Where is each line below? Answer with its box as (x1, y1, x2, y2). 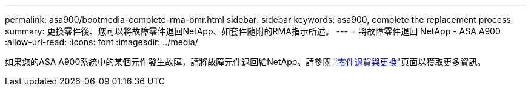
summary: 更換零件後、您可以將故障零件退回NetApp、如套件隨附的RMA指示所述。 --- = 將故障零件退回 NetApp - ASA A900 (5, 26, 501, 36)
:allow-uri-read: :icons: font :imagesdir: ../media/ (5, 37, 198, 47)
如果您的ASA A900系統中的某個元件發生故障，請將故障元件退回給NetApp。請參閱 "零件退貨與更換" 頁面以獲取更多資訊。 (5, 57, 486, 67)
